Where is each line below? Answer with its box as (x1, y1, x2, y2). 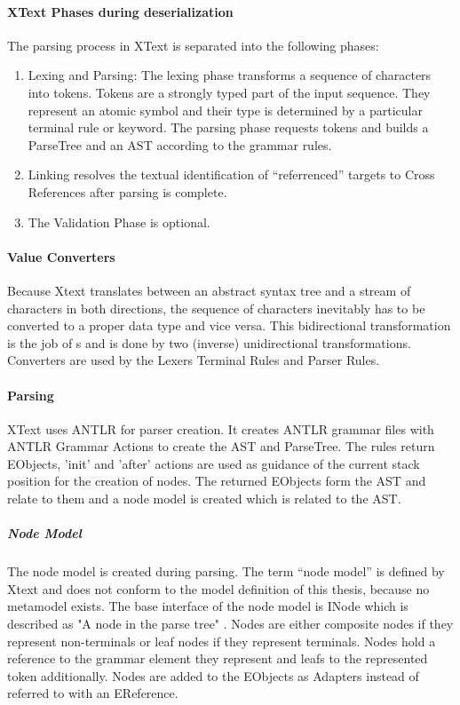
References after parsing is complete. (28, 182, 227, 201)
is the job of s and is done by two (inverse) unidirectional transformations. (7, 333, 411, 352)
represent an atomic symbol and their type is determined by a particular (28, 100, 423, 119)
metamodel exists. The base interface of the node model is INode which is (7, 597, 408, 615)
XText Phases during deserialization (7, 2, 234, 20)
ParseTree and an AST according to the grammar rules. (28, 135, 332, 154)
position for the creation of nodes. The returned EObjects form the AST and (7, 471, 426, 490)
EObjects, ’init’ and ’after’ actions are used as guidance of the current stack (7, 454, 420, 472)
